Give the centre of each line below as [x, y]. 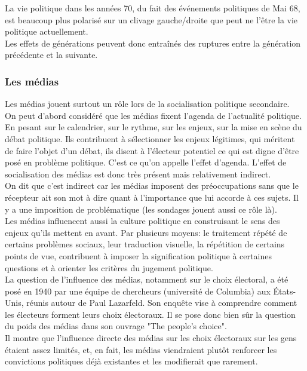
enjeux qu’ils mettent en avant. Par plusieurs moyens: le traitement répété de [146, 232]
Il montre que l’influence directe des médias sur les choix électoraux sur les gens [151, 338]
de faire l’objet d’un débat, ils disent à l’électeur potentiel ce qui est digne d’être [152, 150]
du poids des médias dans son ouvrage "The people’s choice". [116, 326]
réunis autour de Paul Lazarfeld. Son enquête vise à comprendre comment [162, 303]
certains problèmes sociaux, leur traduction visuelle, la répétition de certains [145, 244]
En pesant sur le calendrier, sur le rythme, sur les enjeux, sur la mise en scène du [153, 127]
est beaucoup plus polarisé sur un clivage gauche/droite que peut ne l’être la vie [151, 19]
